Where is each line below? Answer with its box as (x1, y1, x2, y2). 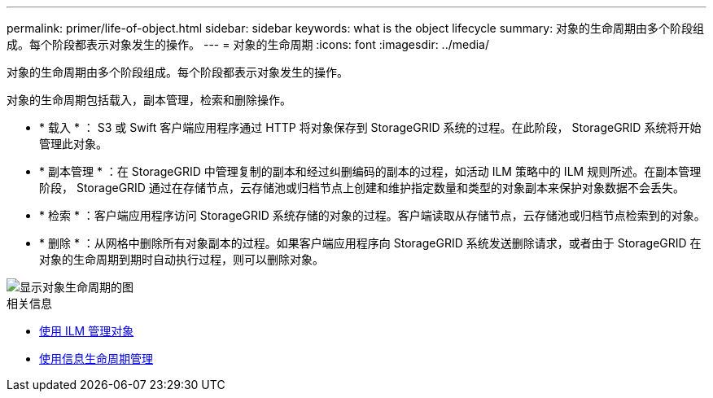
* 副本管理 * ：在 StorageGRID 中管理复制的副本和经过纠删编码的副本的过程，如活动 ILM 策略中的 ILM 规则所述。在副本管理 (39, 164, 702, 178)
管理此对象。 (39, 137, 107, 151)
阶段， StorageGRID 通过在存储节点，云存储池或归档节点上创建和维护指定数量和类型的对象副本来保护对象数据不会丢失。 (39, 181, 685, 195)
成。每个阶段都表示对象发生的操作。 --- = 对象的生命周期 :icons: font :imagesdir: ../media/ (7, 37, 490, 51)
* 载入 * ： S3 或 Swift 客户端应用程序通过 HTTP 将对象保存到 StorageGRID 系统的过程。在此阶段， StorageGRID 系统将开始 (39, 120, 702, 134)
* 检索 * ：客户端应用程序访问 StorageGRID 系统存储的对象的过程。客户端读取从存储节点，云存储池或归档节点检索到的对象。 (39, 208, 706, 222)
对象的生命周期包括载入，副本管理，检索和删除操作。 (7, 93, 291, 107)
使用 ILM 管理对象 (39, 324, 134, 338)
